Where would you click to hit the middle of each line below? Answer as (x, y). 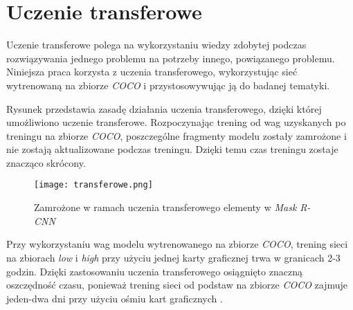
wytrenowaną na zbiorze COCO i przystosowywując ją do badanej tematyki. (168, 85)
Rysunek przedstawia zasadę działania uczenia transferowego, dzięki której (164, 108)
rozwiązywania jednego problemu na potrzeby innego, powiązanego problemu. (171, 58)
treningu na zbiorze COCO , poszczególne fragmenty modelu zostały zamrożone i (176, 135)
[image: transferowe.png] (93, 185)
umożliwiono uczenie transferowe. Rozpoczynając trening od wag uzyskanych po (176, 122)
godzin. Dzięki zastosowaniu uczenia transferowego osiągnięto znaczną (154, 271)
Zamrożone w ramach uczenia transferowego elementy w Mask (165, 207)
